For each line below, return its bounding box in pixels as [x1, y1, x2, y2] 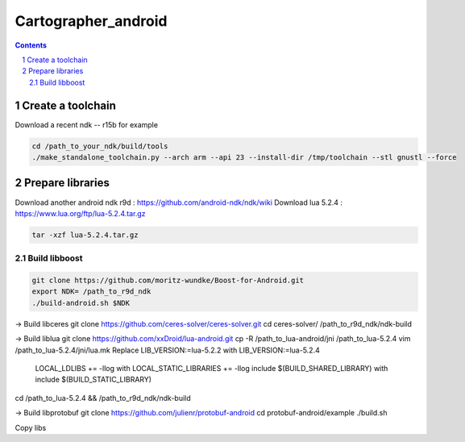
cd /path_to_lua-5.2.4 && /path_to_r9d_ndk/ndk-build [15, 393, 191, 402]
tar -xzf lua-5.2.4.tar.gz [31, 230, 139, 240]
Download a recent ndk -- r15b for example [15, 119, 159, 129]
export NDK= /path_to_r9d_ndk [31, 287, 152, 296]
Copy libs [15, 423, 47, 432]
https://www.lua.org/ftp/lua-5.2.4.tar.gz [15, 208, 146, 218]
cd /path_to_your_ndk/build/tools [31, 141, 168, 151]
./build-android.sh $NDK [31, 298, 131, 307]
